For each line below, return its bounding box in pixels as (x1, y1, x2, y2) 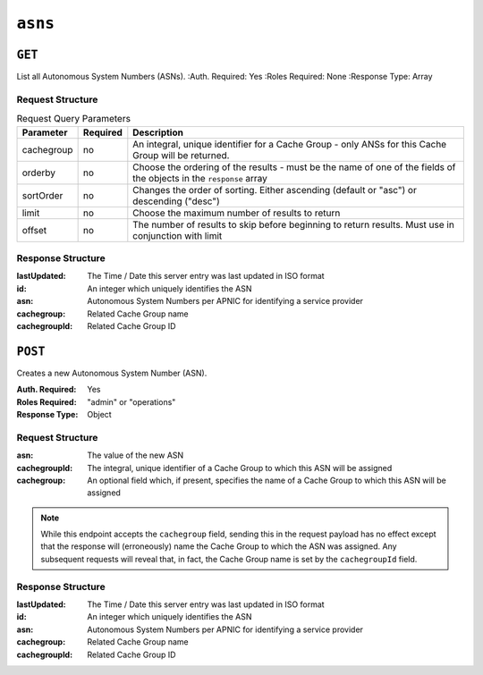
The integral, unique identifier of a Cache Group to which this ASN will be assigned (87, 462, 393, 473)
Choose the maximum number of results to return (132, 207, 341, 219)
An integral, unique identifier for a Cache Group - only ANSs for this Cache (132, 138, 447, 150)
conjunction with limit (132, 229, 223, 241)
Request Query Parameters (16, 113, 131, 125)
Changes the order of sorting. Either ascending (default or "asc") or (132, 183, 418, 196)
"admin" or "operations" (87, 396, 176, 407)
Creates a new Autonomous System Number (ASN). (16, 367, 208, 378)
